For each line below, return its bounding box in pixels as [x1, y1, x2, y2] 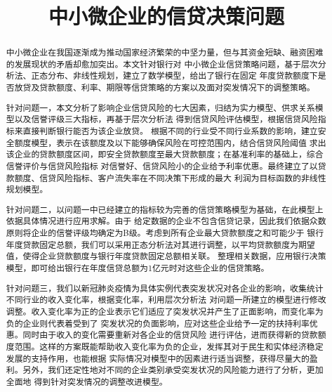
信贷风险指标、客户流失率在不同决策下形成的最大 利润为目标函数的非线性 [39, 171, 326, 183]
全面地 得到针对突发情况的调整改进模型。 [6, 375, 168, 387]
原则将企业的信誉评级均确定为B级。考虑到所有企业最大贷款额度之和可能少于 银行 [6, 227, 324, 239]
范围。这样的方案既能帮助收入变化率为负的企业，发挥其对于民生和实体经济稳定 [14, 340, 324, 352]
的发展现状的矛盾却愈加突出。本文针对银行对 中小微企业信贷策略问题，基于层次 [6, 58, 318, 70]
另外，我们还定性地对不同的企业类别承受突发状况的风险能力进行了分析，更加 [22, 364, 324, 376]
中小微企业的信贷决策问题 [48, 1, 284, 30]
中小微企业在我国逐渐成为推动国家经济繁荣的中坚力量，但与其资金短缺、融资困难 [6, 46, 324, 58]
